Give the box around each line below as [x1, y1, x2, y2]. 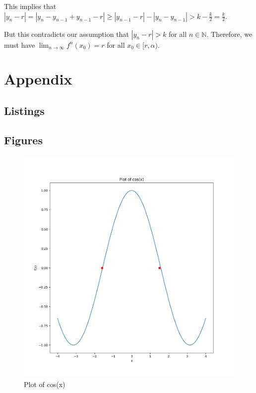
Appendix [4, 69, 72, 89]
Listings [4, 102, 45, 118]
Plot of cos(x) [24, 379, 65, 389]
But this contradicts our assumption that [4, 28, 129, 39]
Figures [4, 132, 43, 147]
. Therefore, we [206, 28, 253, 39]
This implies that [4, 1, 57, 11]
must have [4, 39, 35, 50]
